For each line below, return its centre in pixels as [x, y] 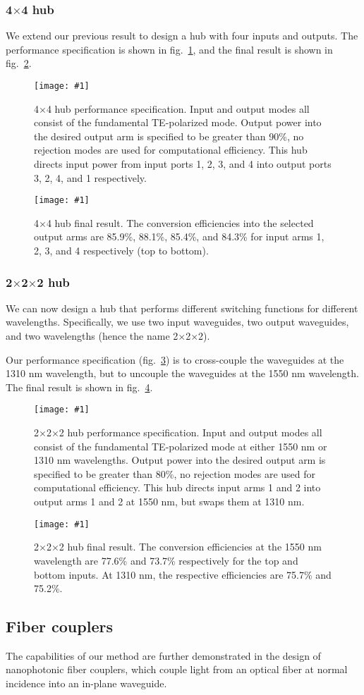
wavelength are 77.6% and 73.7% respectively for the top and [166, 560]
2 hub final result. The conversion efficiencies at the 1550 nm [190, 547]
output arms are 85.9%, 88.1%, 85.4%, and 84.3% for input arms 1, [179, 236]
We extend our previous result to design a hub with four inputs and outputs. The [182, 36]
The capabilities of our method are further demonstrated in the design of [163, 655]
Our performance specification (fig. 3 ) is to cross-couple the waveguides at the [175, 359]
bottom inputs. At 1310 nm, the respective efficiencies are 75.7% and [183, 574]
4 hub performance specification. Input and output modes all [178, 108]
